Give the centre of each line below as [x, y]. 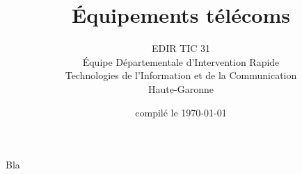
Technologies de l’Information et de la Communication [181, 75]
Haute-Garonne [181, 88]
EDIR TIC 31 [181, 48]
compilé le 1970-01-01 [181, 112]
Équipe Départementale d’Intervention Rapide [181, 61]
